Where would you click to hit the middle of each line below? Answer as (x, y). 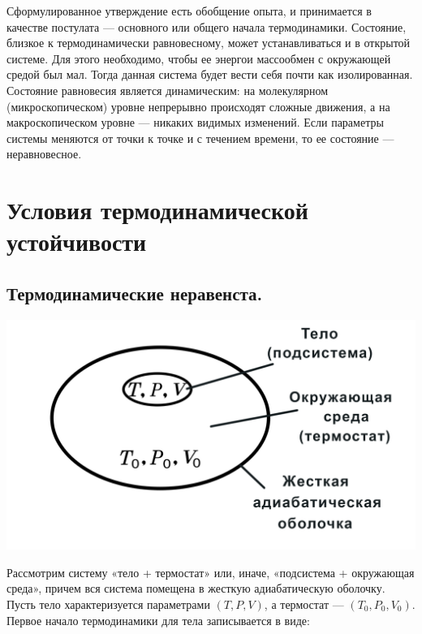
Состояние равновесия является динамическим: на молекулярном (168, 90)
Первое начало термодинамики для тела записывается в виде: (158, 620)
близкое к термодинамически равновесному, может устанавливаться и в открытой (209, 43)
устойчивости (77, 242)
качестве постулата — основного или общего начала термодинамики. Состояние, (207, 26)
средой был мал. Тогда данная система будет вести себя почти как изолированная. (210, 74)
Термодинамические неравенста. (135, 293)
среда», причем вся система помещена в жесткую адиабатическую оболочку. (196, 588)
